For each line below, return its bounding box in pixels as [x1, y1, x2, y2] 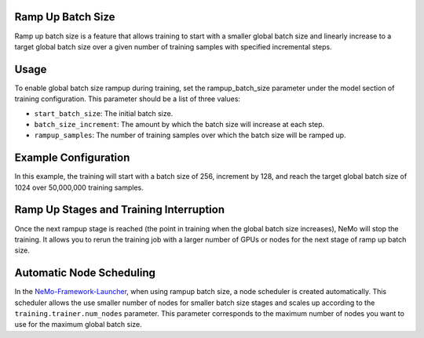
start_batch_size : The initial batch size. [34, 108, 174, 118]
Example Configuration [14, 151, 130, 165]
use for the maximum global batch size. [14, 320, 142, 329]
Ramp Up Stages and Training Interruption [14, 203, 225, 216]
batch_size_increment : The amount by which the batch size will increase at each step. [34, 119, 325, 129]
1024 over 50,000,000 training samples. [14, 183, 144, 192]
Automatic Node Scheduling [14, 267, 156, 280]
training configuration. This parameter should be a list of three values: [14, 94, 241, 104]
